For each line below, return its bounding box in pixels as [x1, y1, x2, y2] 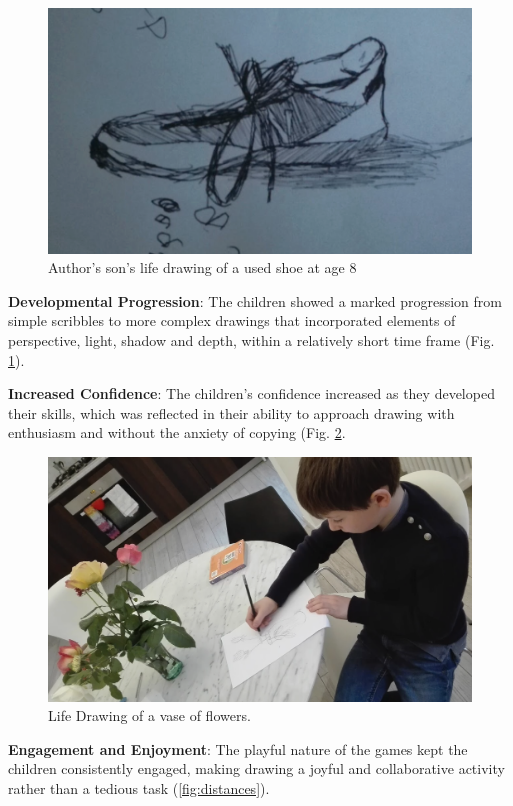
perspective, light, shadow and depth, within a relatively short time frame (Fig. [8, 330, 495, 351]
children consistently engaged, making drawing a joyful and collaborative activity [8, 758, 505, 779]
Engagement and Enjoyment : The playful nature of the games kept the [8, 738, 468, 759]
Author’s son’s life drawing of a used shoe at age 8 [48, 257, 357, 278]
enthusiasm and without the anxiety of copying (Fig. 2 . [8, 422, 346, 443]
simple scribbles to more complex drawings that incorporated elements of [8, 310, 456, 331]
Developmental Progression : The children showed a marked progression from [8, 290, 502, 311]
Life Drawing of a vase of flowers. [48, 705, 251, 726]
